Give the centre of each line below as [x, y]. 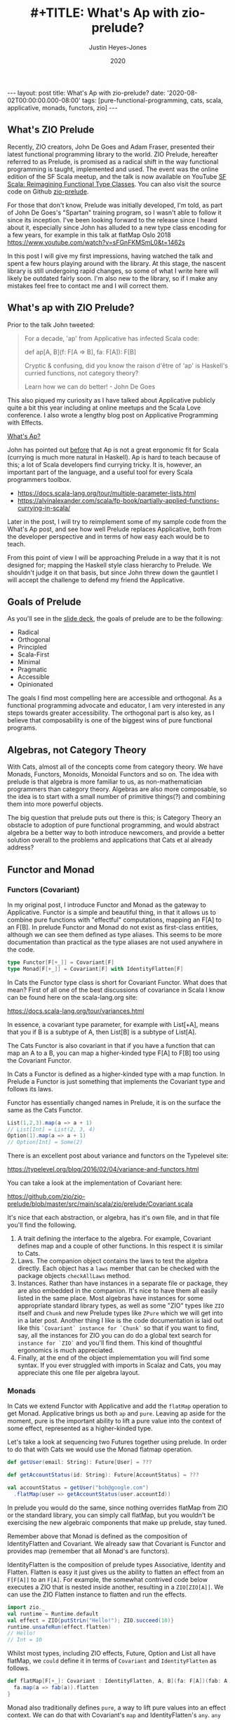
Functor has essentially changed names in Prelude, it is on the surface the [114, 1102]
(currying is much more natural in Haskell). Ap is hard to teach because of [114, 457]
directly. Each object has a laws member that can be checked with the [118, 1268]
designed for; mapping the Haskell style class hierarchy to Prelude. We [110, 565]
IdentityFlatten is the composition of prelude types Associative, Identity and [116, 1564]
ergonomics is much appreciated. [66, 1350]
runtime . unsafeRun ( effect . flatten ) [59, 1627]
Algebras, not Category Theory [77, 750]
